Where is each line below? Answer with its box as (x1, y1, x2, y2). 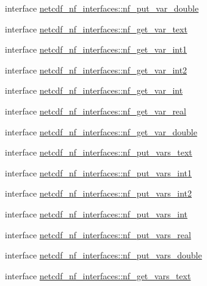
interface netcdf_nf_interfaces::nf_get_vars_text (5, 269, 191, 282)
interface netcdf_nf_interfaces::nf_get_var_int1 (5, 43, 187, 56)
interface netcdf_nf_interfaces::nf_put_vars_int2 (5, 187, 192, 200)
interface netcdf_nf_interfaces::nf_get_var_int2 (5, 63, 187, 76)
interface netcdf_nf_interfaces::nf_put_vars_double (5, 249, 202, 262)
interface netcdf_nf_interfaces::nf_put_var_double (5, 2, 199, 14)
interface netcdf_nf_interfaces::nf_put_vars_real (5, 228, 191, 241)
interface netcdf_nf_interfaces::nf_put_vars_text (5, 146, 192, 159)
